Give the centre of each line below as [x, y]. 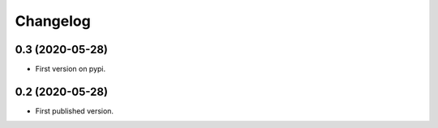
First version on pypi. [71, 69]
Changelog [53, 21]
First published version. [74, 111]
